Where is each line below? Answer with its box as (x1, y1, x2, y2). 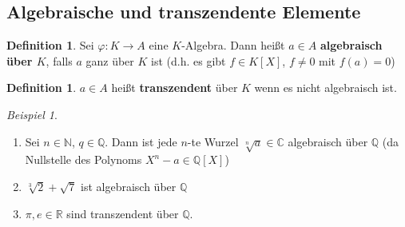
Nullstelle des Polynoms (25, 151, 142, 168)
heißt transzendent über (111, 79, 238, 96)
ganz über (85, 52, 134, 69)
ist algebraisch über (81, 177, 177, 194)
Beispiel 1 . (6, 106, 58, 122)
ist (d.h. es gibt (151, 52, 226, 69)
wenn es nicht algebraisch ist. (254, 79, 397, 96)
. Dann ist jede (105, 133, 177, 149)
